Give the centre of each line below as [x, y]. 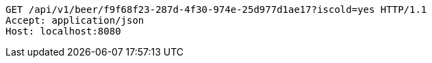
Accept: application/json [75, 20]
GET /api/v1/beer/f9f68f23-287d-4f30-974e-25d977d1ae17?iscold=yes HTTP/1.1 [216, 9]
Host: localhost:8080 [63, 31]
